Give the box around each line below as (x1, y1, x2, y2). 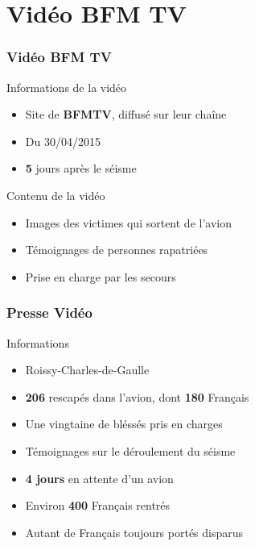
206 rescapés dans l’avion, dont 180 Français (25, 388, 249, 405)
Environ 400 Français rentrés (25, 497, 171, 514)
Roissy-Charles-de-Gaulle (25, 361, 150, 378)
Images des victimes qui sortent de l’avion (25, 214, 232, 231)
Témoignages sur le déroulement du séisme (25, 442, 236, 459)
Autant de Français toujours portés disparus (25, 523, 244, 540)
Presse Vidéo (6, 302, 93, 323)
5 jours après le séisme (25, 160, 137, 177)
